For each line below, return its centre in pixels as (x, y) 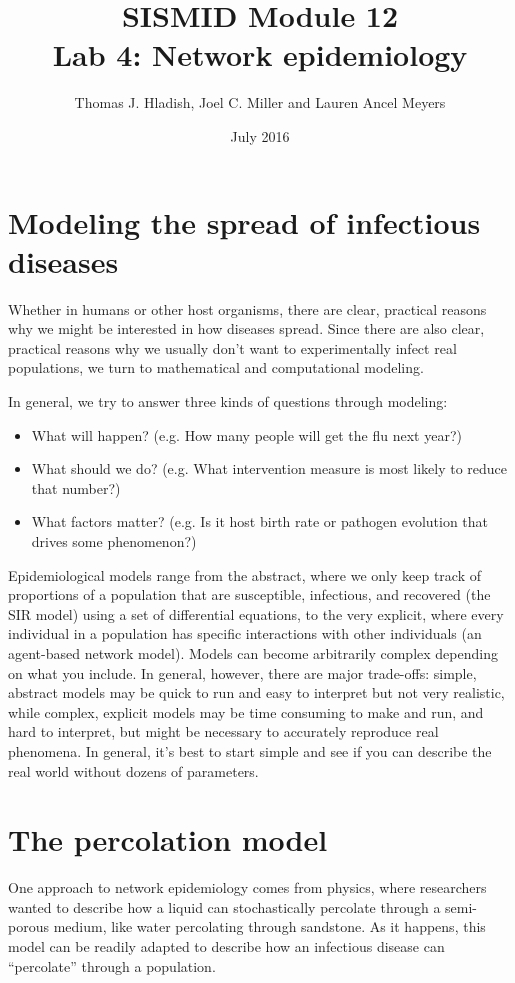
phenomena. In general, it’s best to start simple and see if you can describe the (250, 750)
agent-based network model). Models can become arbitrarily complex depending (253, 652)
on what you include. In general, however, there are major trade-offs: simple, (242, 672)
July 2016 (260, 135)
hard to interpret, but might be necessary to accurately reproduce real (223, 731)
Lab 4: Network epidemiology (260, 54)
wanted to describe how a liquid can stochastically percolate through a (224, 906)
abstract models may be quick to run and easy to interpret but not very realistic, (256, 692)
